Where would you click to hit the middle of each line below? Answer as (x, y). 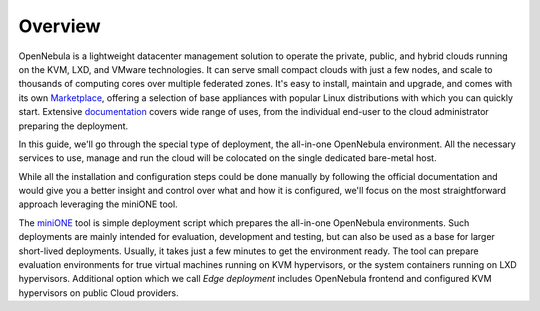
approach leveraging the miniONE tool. (98, 204)
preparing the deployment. (73, 126)
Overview (59, 26)
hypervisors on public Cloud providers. (98, 292)
